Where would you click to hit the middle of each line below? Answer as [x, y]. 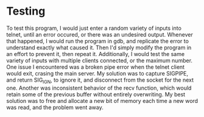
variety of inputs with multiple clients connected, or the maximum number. [100, 60]
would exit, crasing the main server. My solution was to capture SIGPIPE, [97, 73]
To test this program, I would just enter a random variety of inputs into [94, 28]
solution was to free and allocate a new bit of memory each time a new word [102, 101]
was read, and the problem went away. [55, 107]
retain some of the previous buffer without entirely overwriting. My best [96, 94]
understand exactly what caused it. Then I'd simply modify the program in [99, 48]
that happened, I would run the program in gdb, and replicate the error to [97, 41]
